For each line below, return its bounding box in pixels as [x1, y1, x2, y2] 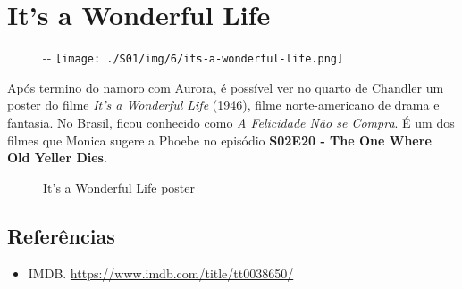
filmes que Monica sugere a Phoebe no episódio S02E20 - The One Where [7, 130, 432, 149]
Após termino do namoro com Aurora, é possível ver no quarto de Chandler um [7, 78, 444, 96]
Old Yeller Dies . [7, 148, 107, 167]
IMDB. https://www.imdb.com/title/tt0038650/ [28, 263, 294, 282]
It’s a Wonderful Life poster [43, 178, 196, 196]
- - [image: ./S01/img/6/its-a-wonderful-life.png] [43, 48, 344, 67]
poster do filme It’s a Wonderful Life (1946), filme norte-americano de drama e [7, 95, 440, 114]
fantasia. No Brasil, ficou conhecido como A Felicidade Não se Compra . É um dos [7, 112, 455, 131]
